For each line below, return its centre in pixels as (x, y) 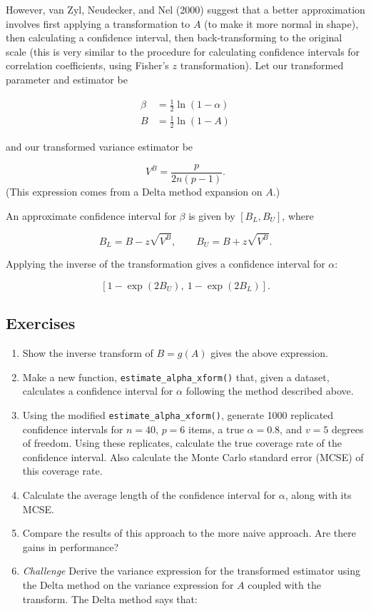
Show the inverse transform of (88, 353)
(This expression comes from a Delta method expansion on (134, 191)
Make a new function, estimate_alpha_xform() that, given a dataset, (176, 377)
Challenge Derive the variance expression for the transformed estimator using (192, 571)
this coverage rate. (62, 471)
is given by (212, 215)
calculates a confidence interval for (98, 391)
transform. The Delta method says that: (110, 599)
